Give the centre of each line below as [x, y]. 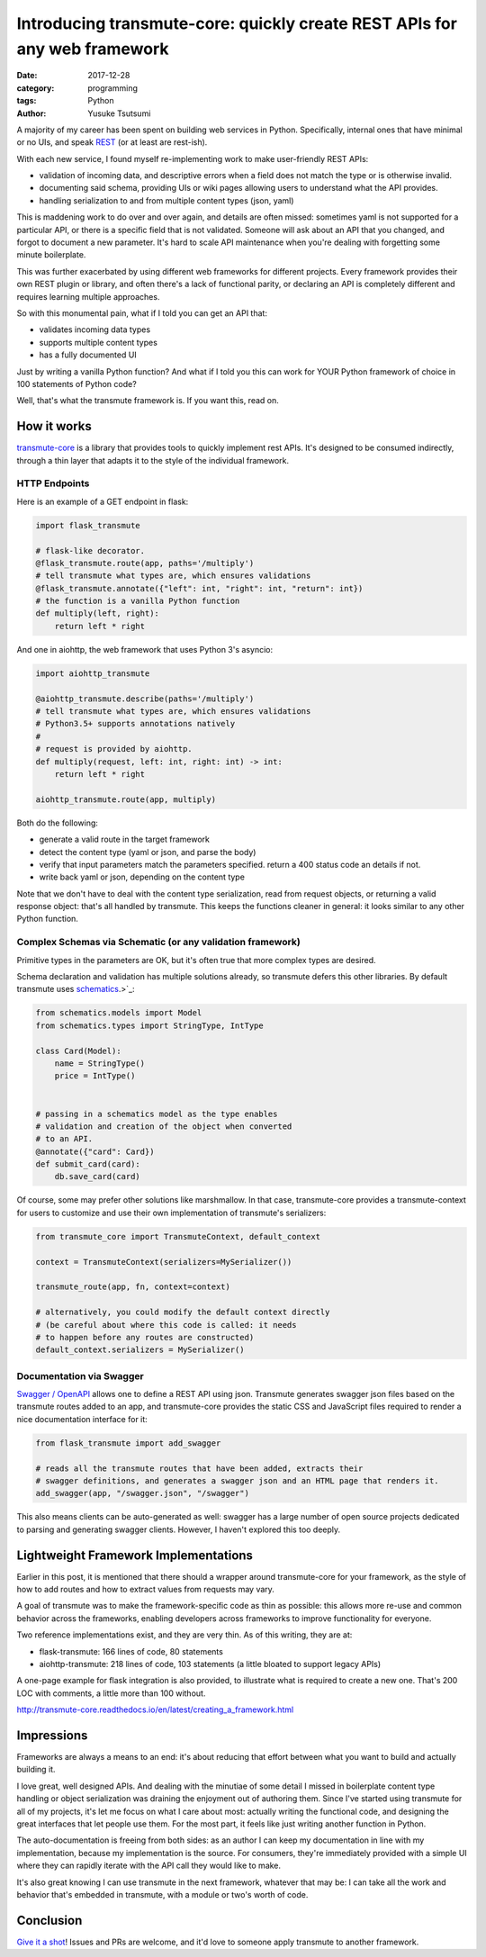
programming [113, 88]
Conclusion [49, 1921]
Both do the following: [58, 823]
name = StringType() [100, 1063]
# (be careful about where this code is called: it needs [166, 1325]
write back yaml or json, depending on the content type [142, 877]
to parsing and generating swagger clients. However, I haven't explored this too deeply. [179, 1529]
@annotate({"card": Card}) [95, 1151]
